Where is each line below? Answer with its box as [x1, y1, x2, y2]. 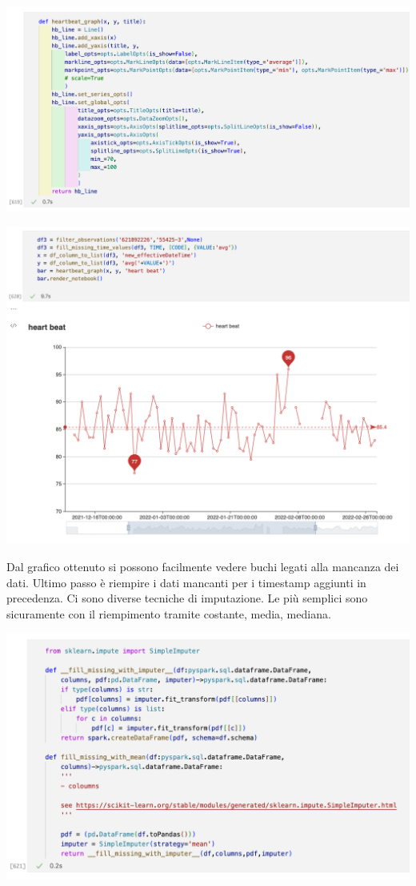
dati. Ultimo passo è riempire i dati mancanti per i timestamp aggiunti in [6, 574, 366, 590]
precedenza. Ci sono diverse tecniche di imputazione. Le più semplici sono [6, 590, 368, 606]
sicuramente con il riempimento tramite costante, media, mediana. [6, 605, 331, 622]
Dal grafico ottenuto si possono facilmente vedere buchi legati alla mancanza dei [6, 558, 399, 575]
